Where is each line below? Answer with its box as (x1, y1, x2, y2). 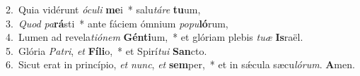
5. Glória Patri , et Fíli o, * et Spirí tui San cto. (6, 43, 207, 58)
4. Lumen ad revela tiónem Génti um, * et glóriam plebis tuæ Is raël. (6, 30, 303, 44)
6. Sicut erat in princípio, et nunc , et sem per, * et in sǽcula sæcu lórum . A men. (6, 57, 355, 72)
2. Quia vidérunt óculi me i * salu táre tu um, (6, 2, 201, 16)
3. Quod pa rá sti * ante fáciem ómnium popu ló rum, (6, 15, 228, 30)
